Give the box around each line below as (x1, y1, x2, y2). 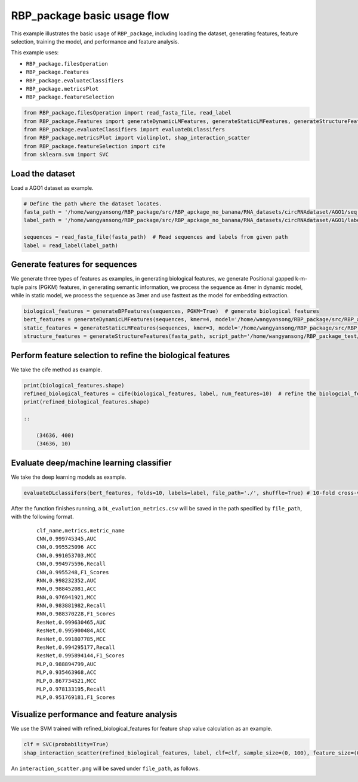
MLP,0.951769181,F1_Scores (36, 694, 116, 701)
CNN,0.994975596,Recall (36, 561, 106, 567)
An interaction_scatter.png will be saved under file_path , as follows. (11, 765, 200, 772)
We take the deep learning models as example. (11, 473, 126, 481)
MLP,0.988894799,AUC (36, 660, 97, 667)
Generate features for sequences (11, 260, 137, 270)
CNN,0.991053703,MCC (36, 552, 97, 559)
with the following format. (11, 513, 74, 521)
